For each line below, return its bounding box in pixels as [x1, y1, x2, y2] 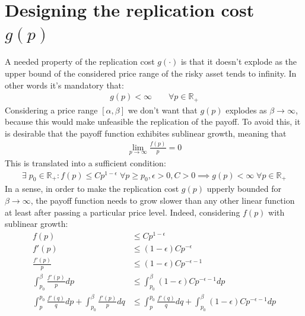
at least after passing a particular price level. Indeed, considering [5, 206, 240, 218]
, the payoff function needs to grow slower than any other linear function [30, 194, 295, 207]
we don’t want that [128, 103, 198, 116]
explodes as [225, 103, 267, 116]
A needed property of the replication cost [5, 55, 155, 68]
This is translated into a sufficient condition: [5, 156, 166, 169]
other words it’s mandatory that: [5, 78, 124, 91]
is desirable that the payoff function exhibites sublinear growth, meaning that [5, 127, 287, 139]
